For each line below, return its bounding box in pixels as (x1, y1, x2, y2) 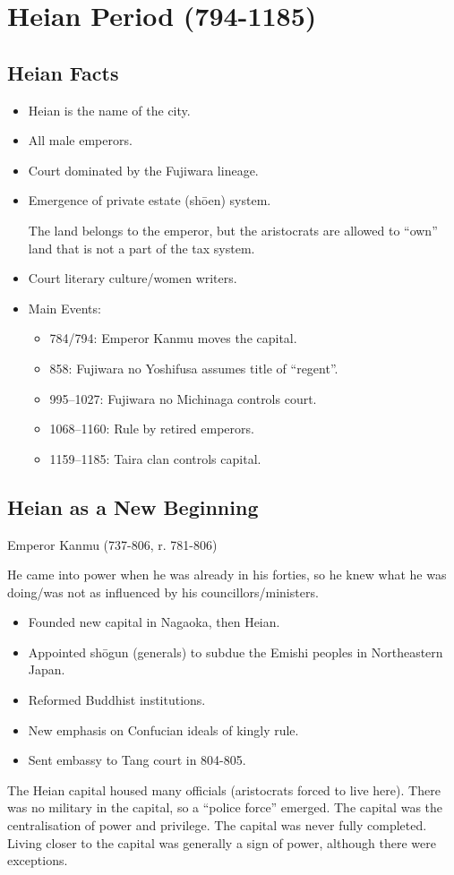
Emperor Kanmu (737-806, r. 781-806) (7, 535, 218, 553)
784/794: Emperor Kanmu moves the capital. (49, 329, 297, 347)
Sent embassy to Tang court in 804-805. (28, 751, 246, 769)
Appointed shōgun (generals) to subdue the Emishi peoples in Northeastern (28, 642, 443, 661)
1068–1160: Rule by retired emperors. (49, 419, 254, 438)
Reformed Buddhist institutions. (28, 691, 206, 709)
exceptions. (7, 851, 68, 870)
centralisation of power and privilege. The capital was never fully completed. (7, 816, 427, 835)
